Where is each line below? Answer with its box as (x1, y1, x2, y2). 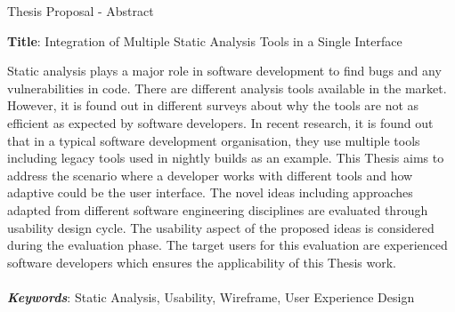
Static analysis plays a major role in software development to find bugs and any (7, 61, 442, 80)
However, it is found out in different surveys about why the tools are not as (7, 96, 419, 115)
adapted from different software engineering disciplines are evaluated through (7, 200, 428, 219)
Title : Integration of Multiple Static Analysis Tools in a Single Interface (7, 31, 402, 50)
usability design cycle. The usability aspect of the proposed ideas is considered (7, 218, 435, 236)
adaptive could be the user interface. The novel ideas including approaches (7, 183, 413, 202)
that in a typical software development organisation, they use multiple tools (7, 131, 420, 149)
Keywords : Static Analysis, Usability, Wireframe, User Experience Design (7, 287, 415, 306)
